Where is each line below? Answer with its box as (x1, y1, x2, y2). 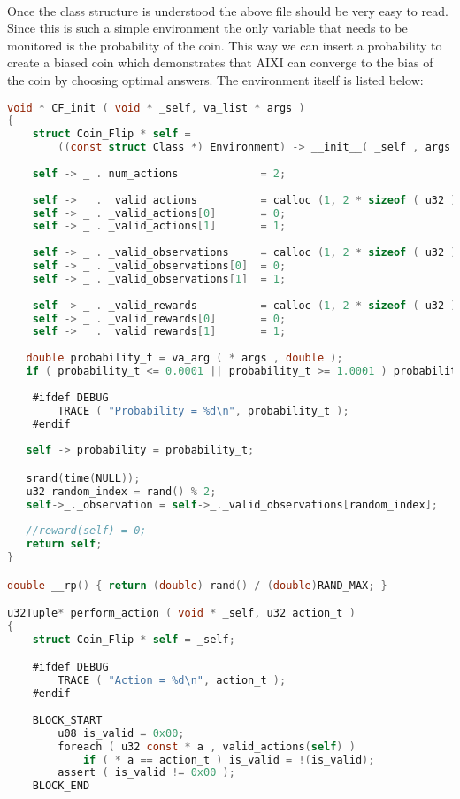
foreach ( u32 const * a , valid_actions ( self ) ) (57, 740, 356, 753)
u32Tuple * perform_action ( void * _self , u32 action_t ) (7, 607, 356, 620)
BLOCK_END (32, 780, 90, 793)
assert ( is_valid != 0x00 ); (57, 766, 235, 780)
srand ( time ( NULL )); (26, 471, 141, 485)
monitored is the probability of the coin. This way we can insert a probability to (7, 35, 442, 54)
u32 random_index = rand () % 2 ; (26, 485, 217, 498)
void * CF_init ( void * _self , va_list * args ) (7, 101, 305, 114)
